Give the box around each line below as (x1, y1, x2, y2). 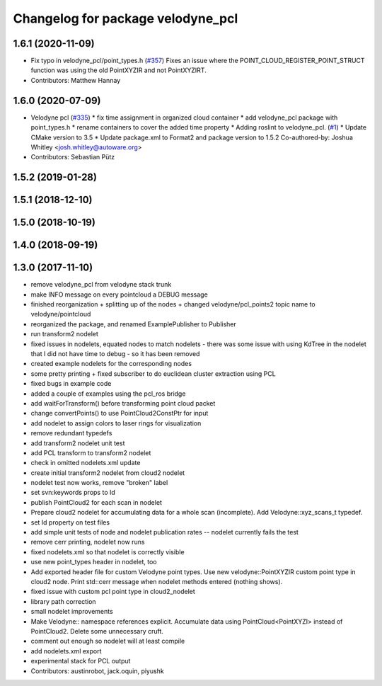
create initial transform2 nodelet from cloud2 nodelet (30, 468, 185, 477)
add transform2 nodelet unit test (30, 439, 125, 447)
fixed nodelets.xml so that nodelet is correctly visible (30, 547, 185, 556)
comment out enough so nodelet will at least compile (30, 637, 185, 646)
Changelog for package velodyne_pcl (13, 11, 238, 26)
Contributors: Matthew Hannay (30, 76, 121, 84)
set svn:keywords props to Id (30, 488, 116, 497)
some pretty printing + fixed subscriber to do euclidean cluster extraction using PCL (30, 369, 276, 378)
